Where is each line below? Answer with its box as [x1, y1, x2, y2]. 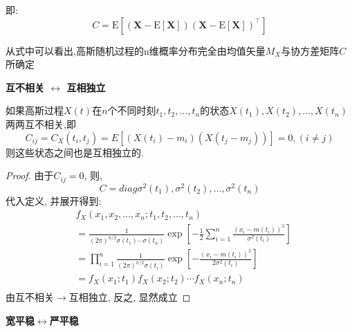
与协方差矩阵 [281, 43, 340, 57]
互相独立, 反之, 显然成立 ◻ [68, 290, 191, 304]
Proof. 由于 [6, 168, 54, 183]
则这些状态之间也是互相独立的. [6, 145, 144, 159]
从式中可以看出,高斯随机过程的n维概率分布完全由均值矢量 [6, 43, 266, 57]
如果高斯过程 [6, 103, 64, 118]
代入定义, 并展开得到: [6, 193, 102, 207]
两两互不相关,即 [6, 116, 76, 131]
